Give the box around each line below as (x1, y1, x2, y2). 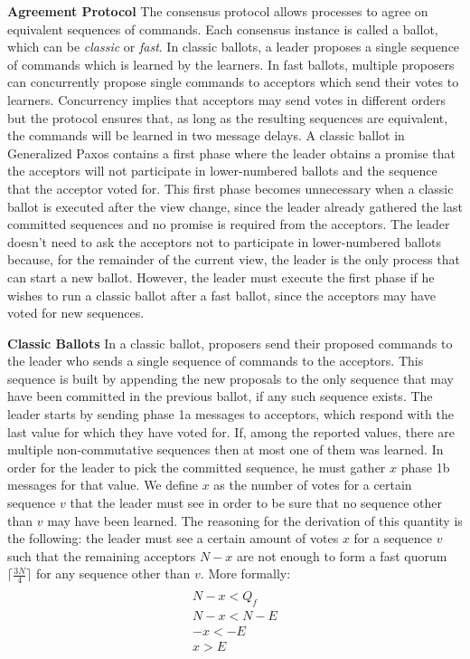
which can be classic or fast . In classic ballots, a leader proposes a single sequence (7, 37, 460, 56)
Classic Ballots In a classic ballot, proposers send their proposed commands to (7, 333, 453, 352)
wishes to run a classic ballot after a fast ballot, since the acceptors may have (7, 285, 436, 304)
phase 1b (400, 457, 450, 476)
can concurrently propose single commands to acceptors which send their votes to (7, 72, 459, 91)
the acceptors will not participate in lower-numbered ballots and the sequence (7, 161, 437, 180)
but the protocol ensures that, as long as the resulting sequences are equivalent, (7, 108, 448, 127)
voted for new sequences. (7, 303, 145, 322)
